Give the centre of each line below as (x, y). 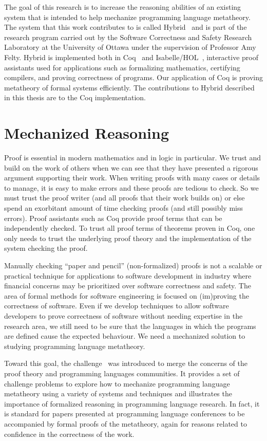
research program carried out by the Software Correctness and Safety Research (128, 37)
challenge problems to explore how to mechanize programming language (117, 383)
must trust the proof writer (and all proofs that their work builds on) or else (125, 198)
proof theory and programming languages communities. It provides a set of (122, 373)
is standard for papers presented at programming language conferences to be (125, 414)
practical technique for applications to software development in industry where (128, 275)
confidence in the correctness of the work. (69, 434)
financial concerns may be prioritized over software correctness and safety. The (128, 286)
